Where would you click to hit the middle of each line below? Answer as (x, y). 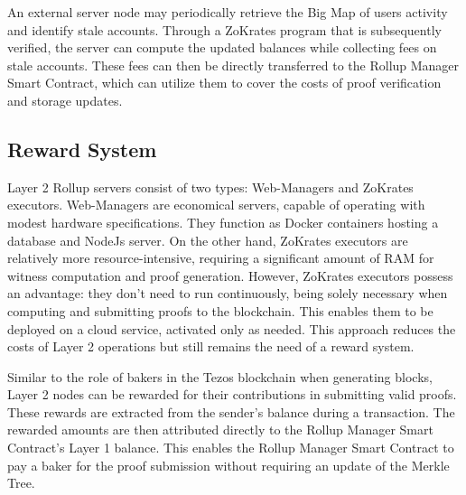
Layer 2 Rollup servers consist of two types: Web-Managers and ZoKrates (210, 187)
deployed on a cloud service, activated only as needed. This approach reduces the (232, 328)
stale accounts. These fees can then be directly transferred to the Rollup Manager (233, 65)
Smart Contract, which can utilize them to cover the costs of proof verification (224, 83)
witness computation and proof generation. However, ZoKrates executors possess (230, 275)
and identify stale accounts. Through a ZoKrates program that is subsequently (224, 29)
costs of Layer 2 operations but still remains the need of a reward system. (211, 346)
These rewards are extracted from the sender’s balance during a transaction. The (231, 411)
